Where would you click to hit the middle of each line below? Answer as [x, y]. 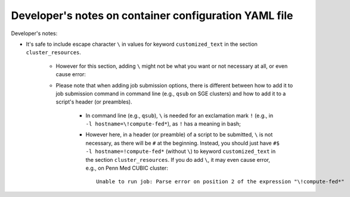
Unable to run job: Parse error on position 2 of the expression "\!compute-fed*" [220, 182]
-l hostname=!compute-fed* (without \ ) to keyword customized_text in [181, 151]
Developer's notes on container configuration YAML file [152, 15]
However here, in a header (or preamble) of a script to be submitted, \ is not [179, 135]
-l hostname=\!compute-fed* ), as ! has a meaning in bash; [163, 124]
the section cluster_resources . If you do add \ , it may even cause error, [178, 160]
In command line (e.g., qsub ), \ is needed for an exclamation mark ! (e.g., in [179, 115]
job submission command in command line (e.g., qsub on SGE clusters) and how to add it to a [171, 93]
